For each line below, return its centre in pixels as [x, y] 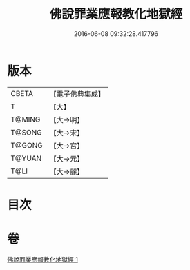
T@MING [26, 119]
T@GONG [27, 145]
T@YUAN [26, 158]
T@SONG [27, 132]
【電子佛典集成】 [77, 94]
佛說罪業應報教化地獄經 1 [42, 259]
